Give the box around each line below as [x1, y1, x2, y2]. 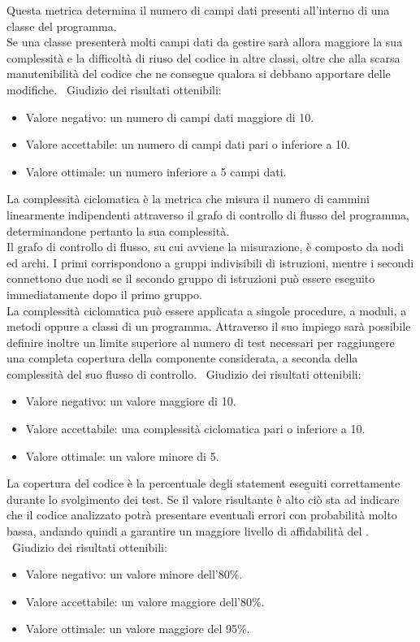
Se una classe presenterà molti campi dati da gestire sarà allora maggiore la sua [6, 33, 403, 50]
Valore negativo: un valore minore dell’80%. [25, 566, 243, 583]
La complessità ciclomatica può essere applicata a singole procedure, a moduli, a [6, 301, 407, 319]
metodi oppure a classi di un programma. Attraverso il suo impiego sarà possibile [6, 318, 411, 335]
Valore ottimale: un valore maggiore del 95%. [25, 620, 250, 637]
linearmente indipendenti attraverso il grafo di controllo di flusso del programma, [6, 206, 409, 223]
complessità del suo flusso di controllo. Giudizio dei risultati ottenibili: [6, 365, 362, 382]
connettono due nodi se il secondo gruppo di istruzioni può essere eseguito [6, 270, 375, 287]
